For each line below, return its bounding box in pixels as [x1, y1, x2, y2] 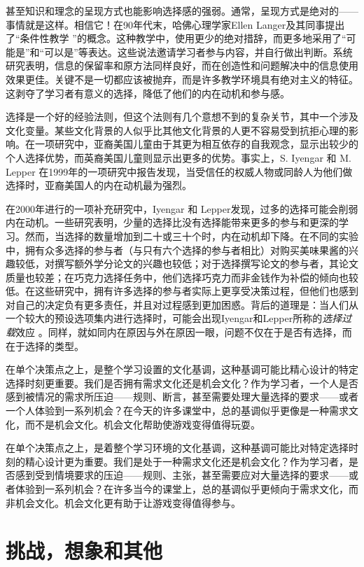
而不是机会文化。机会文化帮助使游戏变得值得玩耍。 [24, 416, 260, 431]
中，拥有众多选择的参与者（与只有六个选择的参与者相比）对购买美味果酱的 [6, 242, 349, 257]
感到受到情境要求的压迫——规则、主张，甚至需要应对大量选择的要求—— [15, 468, 349, 482]
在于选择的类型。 [6, 338, 84, 353]
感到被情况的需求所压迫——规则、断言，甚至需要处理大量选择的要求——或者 [6, 389, 358, 404]
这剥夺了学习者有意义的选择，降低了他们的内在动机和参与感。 [6, 85, 290, 100]
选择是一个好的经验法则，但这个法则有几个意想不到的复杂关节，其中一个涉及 [6, 109, 358, 124]
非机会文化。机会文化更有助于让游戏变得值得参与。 [6, 495, 241, 510]
